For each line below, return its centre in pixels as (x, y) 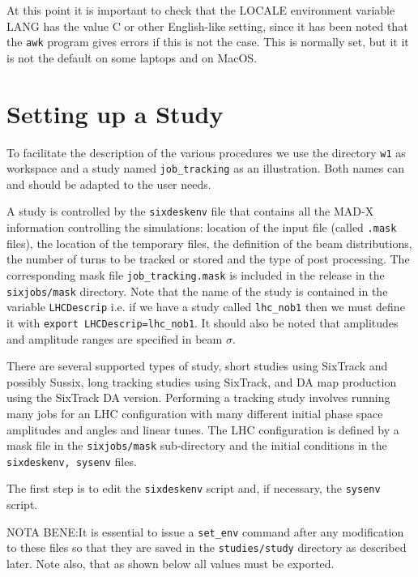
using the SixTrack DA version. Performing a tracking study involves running (198, 397)
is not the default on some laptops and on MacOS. (132, 57)
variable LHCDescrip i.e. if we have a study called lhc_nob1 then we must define (206, 307)
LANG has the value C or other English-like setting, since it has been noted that (207, 26)
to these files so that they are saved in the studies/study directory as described (207, 547)
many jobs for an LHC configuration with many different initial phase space (195, 413)
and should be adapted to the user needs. (109, 184)
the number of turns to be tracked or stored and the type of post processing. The (208, 259)
